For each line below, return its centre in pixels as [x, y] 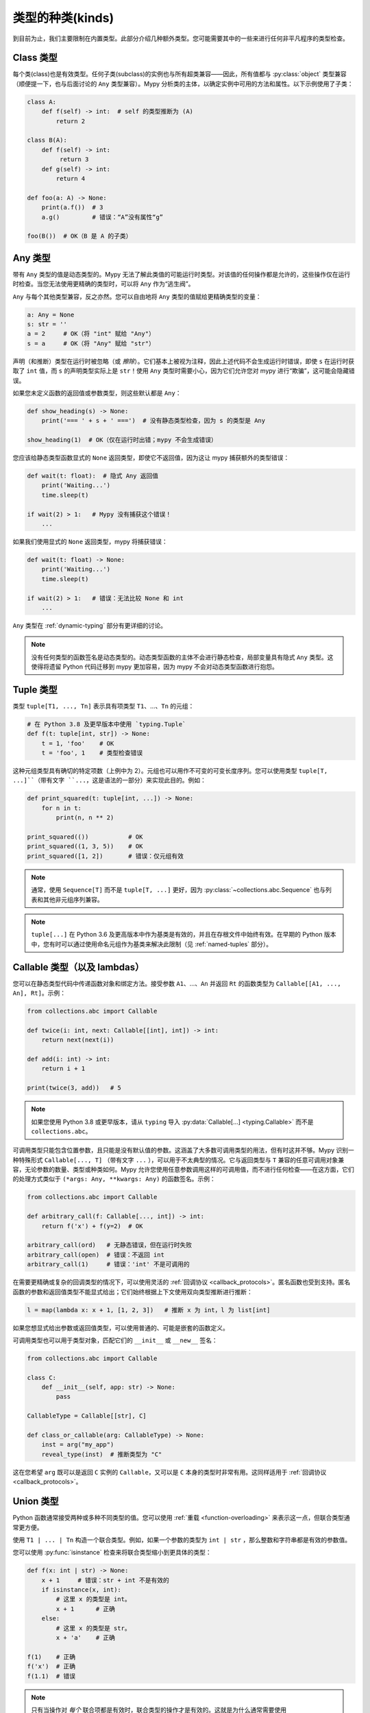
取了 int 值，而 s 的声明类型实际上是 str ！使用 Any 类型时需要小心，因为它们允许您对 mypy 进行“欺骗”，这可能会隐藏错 [184, 371]
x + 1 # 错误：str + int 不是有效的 [105, 1580]
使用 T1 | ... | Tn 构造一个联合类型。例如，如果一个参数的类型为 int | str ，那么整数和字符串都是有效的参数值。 [182, 1540]
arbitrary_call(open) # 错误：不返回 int [96, 1255]
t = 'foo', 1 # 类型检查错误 [92, 753]
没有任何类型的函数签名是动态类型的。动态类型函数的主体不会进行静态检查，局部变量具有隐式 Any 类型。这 [182, 657]
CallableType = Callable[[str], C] [87, 1416]
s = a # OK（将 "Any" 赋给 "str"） [91, 343]
